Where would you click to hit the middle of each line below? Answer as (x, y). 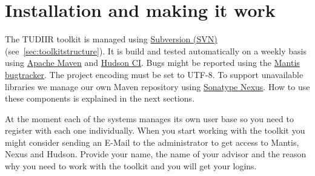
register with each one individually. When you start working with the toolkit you (155, 130)
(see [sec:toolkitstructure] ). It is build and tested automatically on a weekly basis (156, 51)
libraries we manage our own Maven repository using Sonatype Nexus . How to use (157, 86)
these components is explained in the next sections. (100, 98)
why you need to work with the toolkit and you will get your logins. (131, 166)
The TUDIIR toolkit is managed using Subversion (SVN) (111, 39)
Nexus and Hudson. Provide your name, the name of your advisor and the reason (156, 154)
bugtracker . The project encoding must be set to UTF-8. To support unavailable (154, 74)
